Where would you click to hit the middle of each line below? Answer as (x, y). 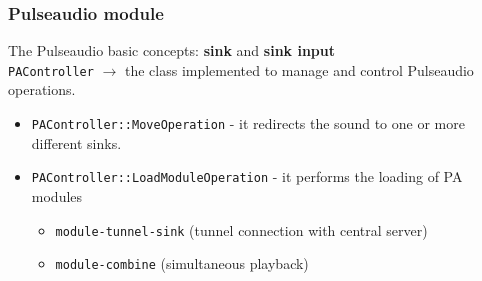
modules (57, 195)
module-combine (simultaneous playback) (182, 263)
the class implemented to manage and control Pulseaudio (299, 69)
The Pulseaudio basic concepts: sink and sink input (172, 50)
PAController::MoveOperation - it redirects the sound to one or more (248, 123)
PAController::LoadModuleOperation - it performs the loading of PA (247, 176)
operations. (42, 89)
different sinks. (76, 142)
